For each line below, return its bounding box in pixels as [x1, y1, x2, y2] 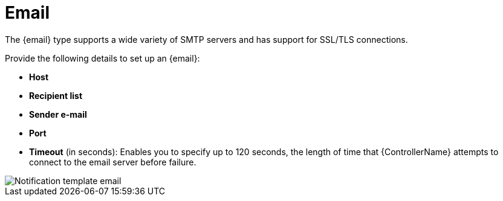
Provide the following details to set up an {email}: [5, 53, 200, 63]
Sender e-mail [29, 109, 87, 120]
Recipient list [29, 90, 83, 101]
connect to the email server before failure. [29, 156, 196, 167]
